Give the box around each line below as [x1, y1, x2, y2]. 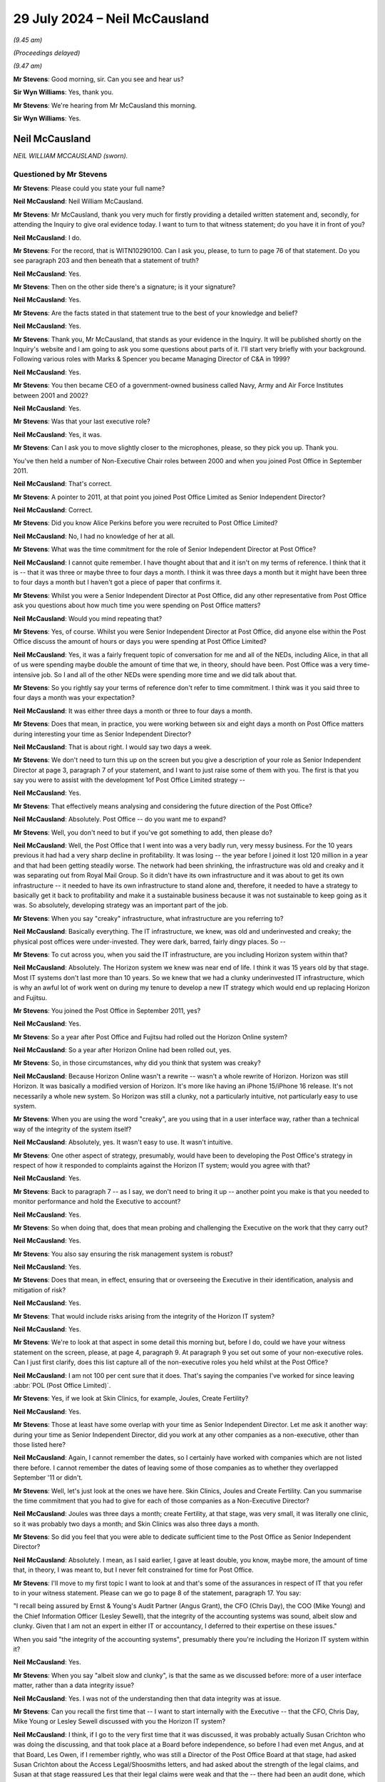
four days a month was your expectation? [13, 694, 135, 702]
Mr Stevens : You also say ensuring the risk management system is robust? [13, 1250, 233, 1258]
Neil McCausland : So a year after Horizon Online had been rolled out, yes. [13, 1046, 232, 1054]
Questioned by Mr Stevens [13, 169, 108, 179]
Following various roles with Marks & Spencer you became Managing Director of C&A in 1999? [13, 355, 290, 364]
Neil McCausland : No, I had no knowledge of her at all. [13, 532, 175, 540]
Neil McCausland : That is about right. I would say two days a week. [13, 742, 212, 751]
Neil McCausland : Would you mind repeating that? [13, 614, 163, 623]
